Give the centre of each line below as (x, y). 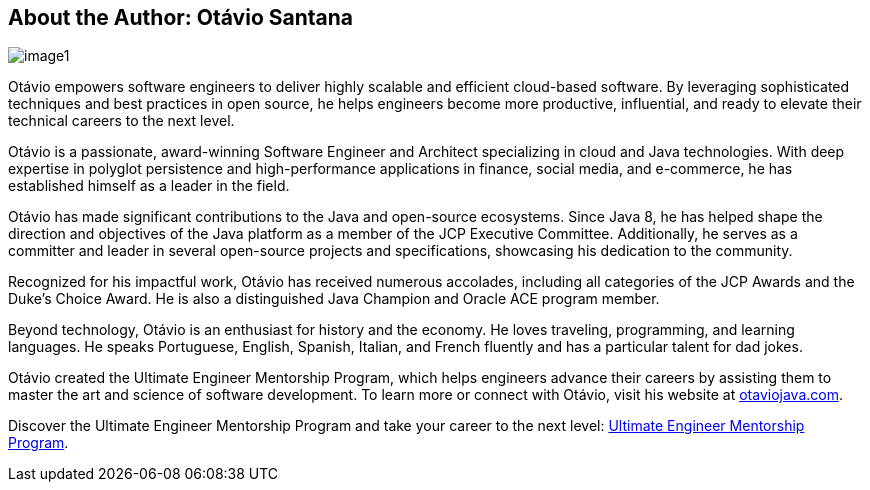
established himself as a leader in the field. (149, 186)
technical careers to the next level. (121, 121)
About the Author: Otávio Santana (181, 17)
